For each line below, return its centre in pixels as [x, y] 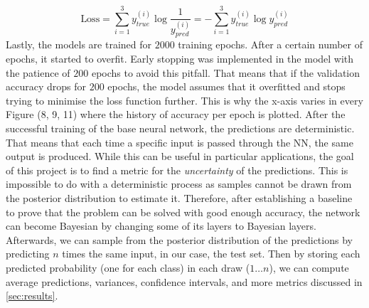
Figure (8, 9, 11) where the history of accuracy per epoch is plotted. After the [176, 114]
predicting [28, 254]
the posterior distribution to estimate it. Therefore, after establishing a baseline [179, 198]
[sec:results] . [32, 296]
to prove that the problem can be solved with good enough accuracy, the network [183, 212]
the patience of [38, 72]
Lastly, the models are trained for [79, 44]
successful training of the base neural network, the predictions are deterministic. [180, 128]
